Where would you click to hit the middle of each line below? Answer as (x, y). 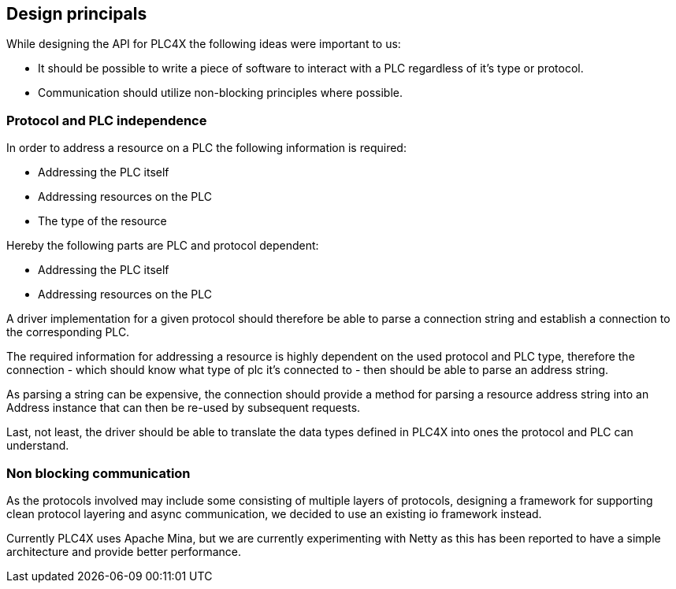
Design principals (77, 14)
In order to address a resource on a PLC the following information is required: (206, 148)
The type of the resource (102, 221)
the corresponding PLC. (68, 332)
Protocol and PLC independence (107, 120)
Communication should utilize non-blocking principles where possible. (220, 93)
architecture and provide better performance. (124, 551)
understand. (38, 446)
